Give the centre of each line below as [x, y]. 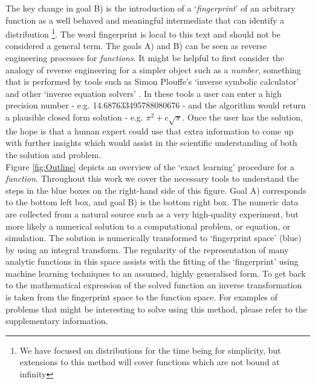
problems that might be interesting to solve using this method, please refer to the [156, 309]
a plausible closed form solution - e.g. [74, 117]
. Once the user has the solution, [242, 117]
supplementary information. [57, 321]
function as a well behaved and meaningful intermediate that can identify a [145, 20]
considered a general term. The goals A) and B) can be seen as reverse [136, 46]
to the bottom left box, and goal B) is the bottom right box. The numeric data [152, 202]
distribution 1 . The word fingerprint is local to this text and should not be [143, 33]
